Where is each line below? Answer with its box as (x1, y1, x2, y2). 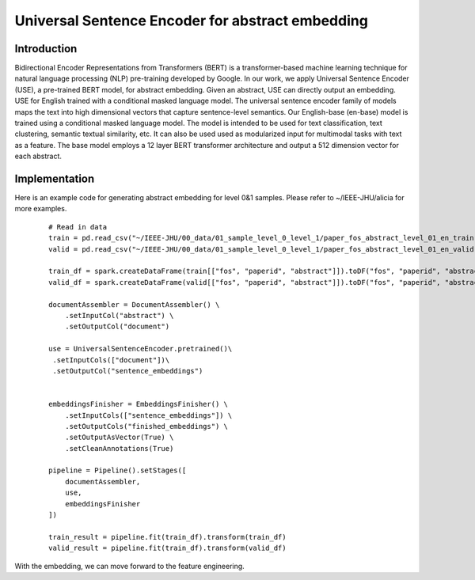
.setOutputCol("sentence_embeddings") (52, 366, 203, 375)
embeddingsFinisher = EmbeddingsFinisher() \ (48, 400, 229, 409)
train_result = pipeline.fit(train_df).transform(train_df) (48, 533, 287, 541)
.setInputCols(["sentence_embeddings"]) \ (64, 411, 233, 419)
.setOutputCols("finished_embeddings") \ (64, 422, 229, 430)
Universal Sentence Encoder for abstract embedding (14, 12, 368, 29)
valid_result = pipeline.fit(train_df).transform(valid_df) (48, 544, 287, 553)
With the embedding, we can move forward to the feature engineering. (14, 561, 245, 571)
